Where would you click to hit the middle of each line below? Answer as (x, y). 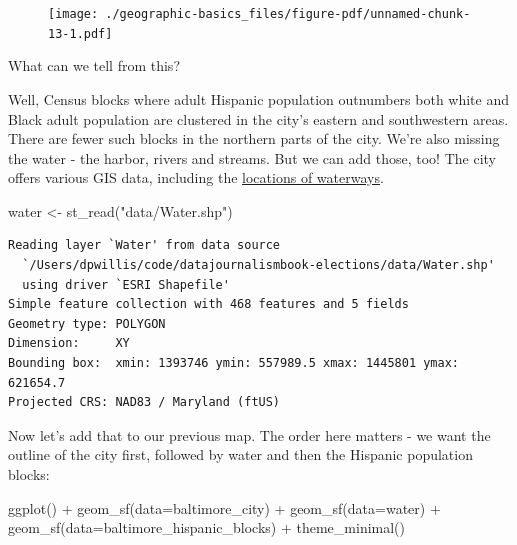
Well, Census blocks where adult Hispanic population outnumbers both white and (259, 98)
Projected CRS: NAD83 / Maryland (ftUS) (144, 402)
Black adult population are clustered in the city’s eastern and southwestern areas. (258, 118)
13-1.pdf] (80, 33)
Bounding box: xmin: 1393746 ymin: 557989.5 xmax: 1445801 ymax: (234, 363)
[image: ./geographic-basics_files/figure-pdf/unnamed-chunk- (259, 14)
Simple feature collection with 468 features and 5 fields (208, 304)
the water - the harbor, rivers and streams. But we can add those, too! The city (252, 157)
